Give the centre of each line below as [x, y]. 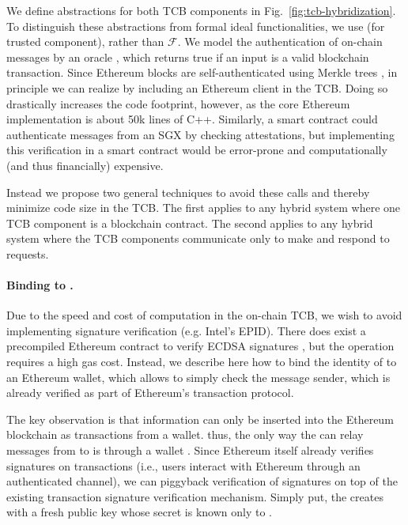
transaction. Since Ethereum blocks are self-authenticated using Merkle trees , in [202, 72]
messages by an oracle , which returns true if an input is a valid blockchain [188, 57]
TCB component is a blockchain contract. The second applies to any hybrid [190, 223]
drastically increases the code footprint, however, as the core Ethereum [178, 103]
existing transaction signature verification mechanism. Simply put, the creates [195, 496]
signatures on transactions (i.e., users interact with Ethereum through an [183, 465]
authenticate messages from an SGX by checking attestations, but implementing [200, 134]
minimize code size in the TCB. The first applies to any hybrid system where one [204, 208]
